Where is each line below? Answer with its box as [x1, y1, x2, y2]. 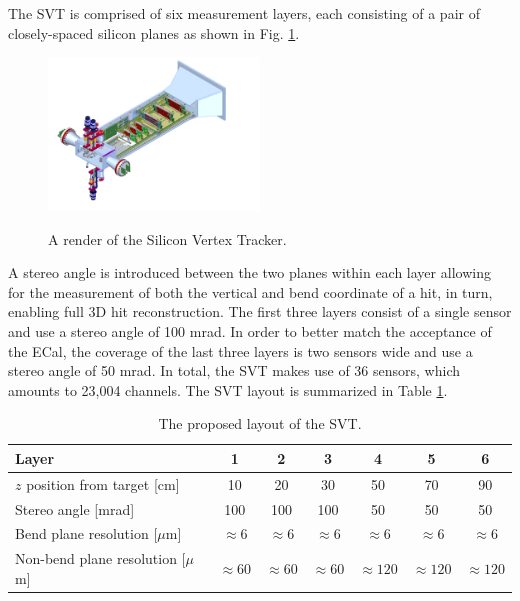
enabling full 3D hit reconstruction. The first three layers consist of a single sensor [8, 301, 512, 322]
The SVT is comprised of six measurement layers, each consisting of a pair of [8, 3, 480, 23]
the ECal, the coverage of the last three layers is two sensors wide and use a [8, 340, 473, 361]
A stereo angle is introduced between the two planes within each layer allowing [8, 262, 491, 283]
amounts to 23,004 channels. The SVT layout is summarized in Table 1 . [8, 379, 448, 400]
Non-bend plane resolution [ [15, 548, 186, 569]
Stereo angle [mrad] [15, 498, 135, 519]
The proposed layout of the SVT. [158, 413, 362, 434]
